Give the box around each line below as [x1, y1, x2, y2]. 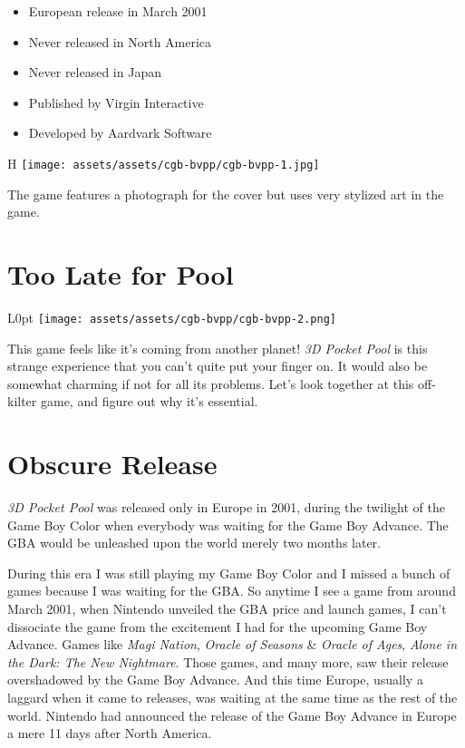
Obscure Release [7, 445, 218, 482]
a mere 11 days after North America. [7, 724, 212, 743]
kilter [7, 392, 37, 411]
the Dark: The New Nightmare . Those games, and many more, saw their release [7, 652, 449, 671]
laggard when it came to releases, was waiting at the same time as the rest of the [7, 688, 458, 707]
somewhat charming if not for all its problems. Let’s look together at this [7, 374, 414, 393]
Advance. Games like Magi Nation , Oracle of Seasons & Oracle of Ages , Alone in [7, 635, 458, 654]
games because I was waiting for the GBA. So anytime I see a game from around [7, 581, 456, 600]
